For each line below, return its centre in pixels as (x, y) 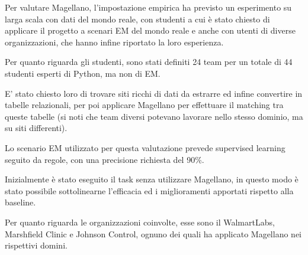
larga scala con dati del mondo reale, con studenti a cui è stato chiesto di (137, 19)
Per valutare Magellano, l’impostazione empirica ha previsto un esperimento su (148, 7)
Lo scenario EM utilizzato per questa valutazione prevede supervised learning (145, 147)
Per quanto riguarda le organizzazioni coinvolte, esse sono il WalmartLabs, (140, 222)
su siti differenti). (36, 128)
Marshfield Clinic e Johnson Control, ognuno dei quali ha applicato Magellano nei (153, 233)
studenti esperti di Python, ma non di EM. (83, 73)
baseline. (20, 202)
